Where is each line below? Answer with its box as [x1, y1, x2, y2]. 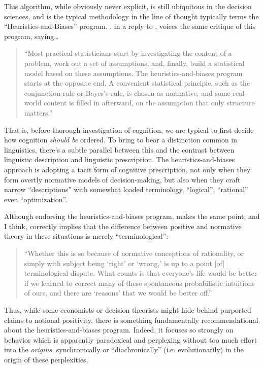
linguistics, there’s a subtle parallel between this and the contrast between [4, 144, 235, 155]
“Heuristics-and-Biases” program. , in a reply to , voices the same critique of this [4, 21, 256, 31]
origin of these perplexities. [4, 354, 88, 364]
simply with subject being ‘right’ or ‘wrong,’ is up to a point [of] [24, 257, 225, 268]
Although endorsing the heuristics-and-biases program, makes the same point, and [4, 211, 260, 222]
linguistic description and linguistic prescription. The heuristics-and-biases [4, 154, 235, 165]
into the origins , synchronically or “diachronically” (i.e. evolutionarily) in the [4, 344, 244, 355]
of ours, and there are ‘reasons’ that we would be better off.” [24, 287, 212, 298]
